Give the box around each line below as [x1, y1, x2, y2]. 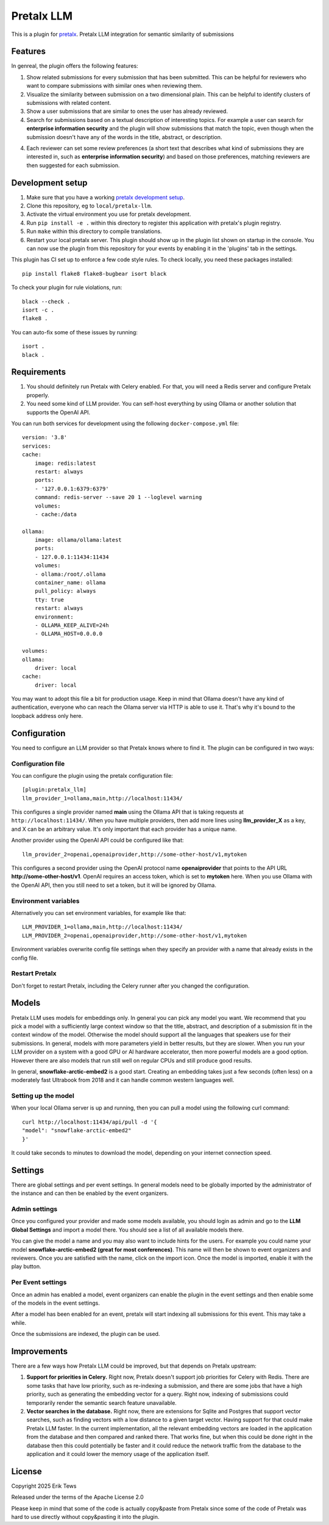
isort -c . [22, 306, 55, 314]
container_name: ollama [34, 579, 106, 586]
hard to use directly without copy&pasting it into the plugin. [11, 1513, 160, 1520]
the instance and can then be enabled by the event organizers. [11, 1189, 169, 1197]
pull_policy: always [34, 587, 96, 595]
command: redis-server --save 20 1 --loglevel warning [34, 494, 202, 501]
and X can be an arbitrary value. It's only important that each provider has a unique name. [11, 825, 237, 833]
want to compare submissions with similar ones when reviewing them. [26, 82, 203, 90]
